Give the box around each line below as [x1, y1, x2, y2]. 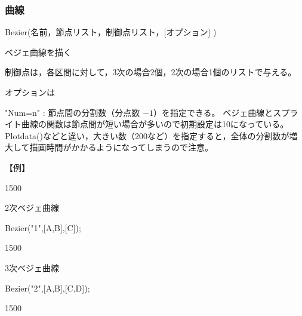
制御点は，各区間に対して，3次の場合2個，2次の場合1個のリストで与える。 [5, 66, 297, 78]
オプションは [5, 86, 55, 98]
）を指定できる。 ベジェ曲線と [153, 106, 273, 118]
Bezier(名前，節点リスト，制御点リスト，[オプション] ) [5, 26, 217, 38]
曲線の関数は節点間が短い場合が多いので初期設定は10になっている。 [21, 118, 289, 130]
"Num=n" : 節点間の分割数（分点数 [5, 106, 140, 118]
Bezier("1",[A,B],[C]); [5, 221, 81, 234]
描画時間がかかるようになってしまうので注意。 [29, 141, 213, 154]
